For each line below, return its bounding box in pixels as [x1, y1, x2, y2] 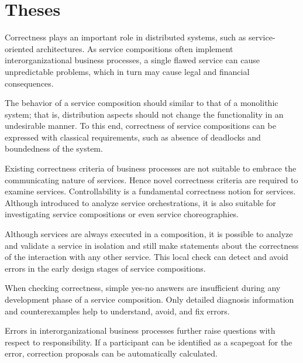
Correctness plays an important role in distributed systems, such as [5, 31, 246, 43]
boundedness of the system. [5, 142, 103, 155]
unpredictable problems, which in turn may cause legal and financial [5, 65, 250, 77]
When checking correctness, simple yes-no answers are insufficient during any [5, 282, 281, 294]
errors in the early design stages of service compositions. [5, 262, 206, 274]
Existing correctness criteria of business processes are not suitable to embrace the [5, 162, 297, 174]
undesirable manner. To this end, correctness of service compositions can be [5, 119, 276, 132]
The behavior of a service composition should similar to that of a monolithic [5, 97, 278, 109]
